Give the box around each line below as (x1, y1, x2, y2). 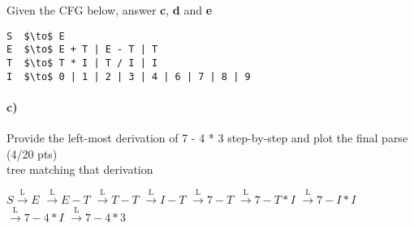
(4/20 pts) (6, 145, 58, 162)
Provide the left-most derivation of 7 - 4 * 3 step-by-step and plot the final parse (6, 129, 408, 146)
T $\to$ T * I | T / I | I (6, 57, 158, 69)
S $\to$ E (6, 30, 65, 42)
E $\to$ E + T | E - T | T (6, 44, 158, 56)
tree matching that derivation (6, 161, 153, 178)
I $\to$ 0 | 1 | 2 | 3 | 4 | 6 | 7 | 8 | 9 (6, 70, 251, 82)
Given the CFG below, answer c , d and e (6, 2, 213, 18)
